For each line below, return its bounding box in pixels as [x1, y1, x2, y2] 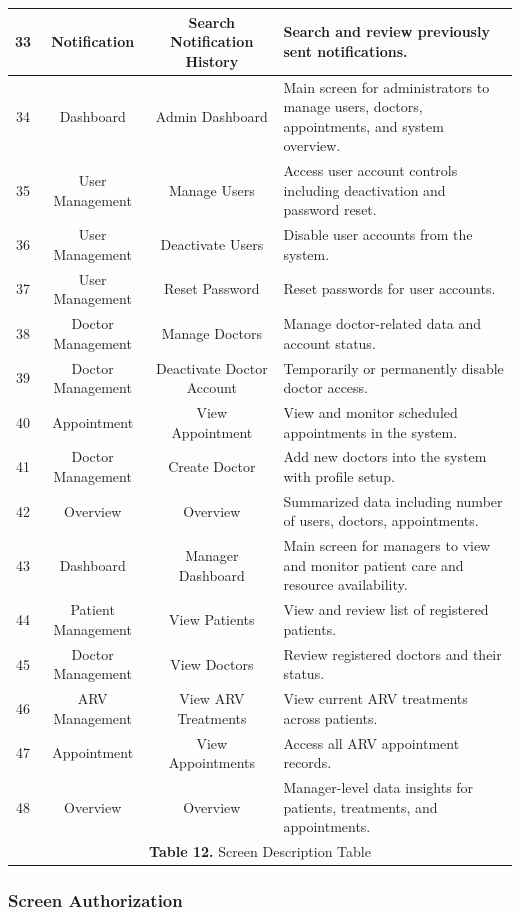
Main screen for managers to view [283, 535, 491, 556]
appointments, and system [283, 115, 444, 136]
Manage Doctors [161, 322, 262, 343]
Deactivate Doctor [156, 357, 268, 378]
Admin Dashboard [155, 105, 268, 126]
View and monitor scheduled [283, 401, 458, 422]
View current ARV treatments [283, 688, 468, 709]
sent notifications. [283, 40, 408, 61]
